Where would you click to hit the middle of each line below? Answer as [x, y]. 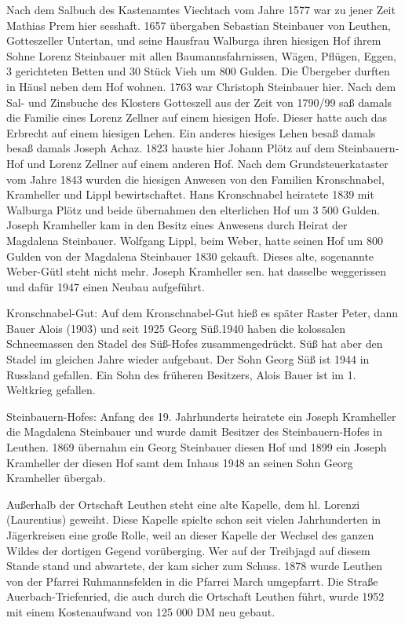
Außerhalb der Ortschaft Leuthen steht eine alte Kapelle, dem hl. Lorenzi [183, 504]
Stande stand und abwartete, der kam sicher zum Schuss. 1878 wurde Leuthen [194, 566]
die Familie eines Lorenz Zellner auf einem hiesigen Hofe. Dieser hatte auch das [197, 117]
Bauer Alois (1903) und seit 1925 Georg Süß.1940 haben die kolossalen [176, 328]
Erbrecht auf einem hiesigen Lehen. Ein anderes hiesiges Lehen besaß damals [191, 132]
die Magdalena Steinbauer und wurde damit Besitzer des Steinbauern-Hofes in [194, 431]
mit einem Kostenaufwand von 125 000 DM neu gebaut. [141, 611]
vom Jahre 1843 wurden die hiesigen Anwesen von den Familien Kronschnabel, [195, 179]
